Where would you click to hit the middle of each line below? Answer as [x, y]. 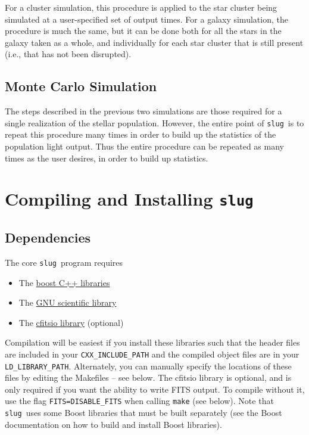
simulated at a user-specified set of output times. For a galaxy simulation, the [146, 19]
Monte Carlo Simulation [81, 86]
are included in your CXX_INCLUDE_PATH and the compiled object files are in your [152, 354]
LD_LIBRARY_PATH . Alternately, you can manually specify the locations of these [148, 366]
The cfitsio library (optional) [71, 322]
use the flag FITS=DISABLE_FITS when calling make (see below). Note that [139, 401]
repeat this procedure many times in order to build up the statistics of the [141, 134]
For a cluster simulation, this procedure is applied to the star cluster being [141, 7]
